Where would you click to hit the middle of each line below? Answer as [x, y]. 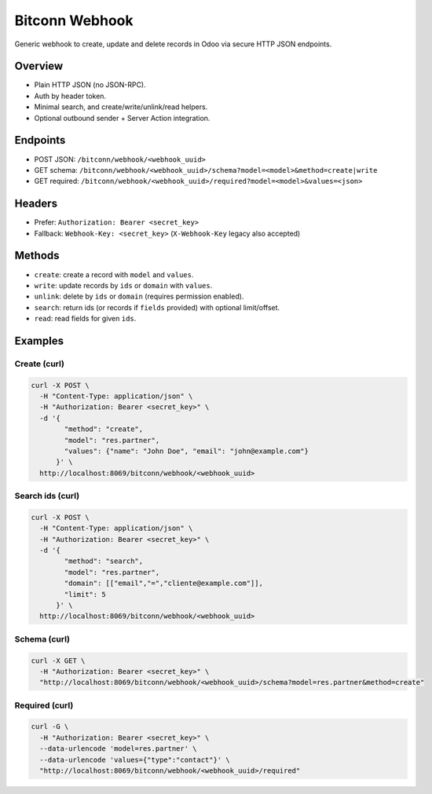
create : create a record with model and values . [114, 274]
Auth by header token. [70, 96]
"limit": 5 [85, 594]
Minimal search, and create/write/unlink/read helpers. [121, 107]
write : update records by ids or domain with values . [123, 285]
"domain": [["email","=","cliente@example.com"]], [163, 584]
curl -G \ [50, 727]
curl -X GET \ [58, 660]
